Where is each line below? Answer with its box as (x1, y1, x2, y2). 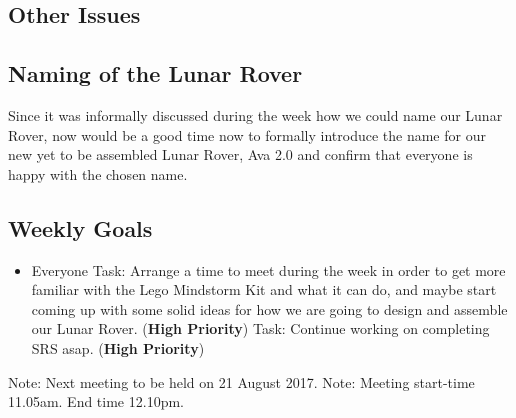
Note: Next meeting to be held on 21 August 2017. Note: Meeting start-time (8, 371, 475, 392)
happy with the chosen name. (8, 163, 188, 184)
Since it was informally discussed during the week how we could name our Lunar (8, 104, 503, 125)
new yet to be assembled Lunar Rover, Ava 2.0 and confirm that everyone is (8, 144, 473, 165)
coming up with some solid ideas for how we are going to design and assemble (31, 298, 508, 319)
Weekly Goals (8, 212, 153, 243)
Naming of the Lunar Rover (8, 58, 303, 89)
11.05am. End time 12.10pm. (8, 391, 184, 412)
